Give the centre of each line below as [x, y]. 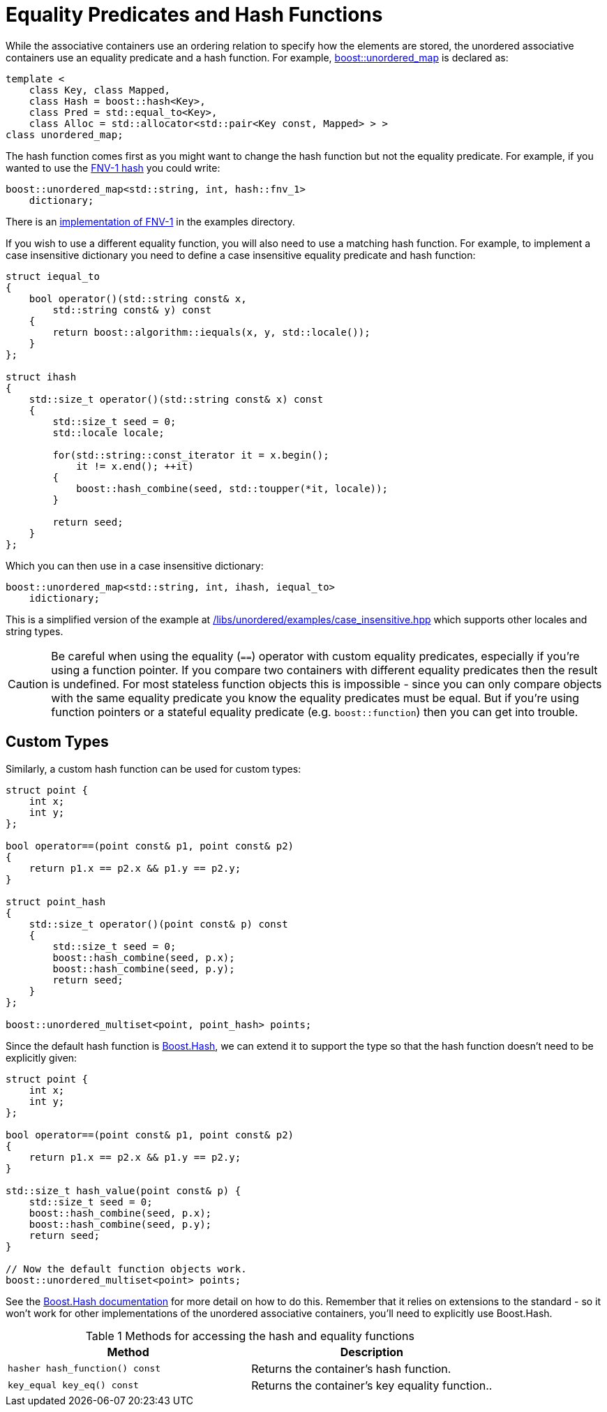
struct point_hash [56, 901]
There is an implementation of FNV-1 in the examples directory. [150, 221]
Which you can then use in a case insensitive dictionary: [135, 565]
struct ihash [41, 377]
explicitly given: [42, 1057]
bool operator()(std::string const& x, [138, 298]
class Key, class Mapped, [100, 90]
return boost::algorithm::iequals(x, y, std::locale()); [211, 332]
